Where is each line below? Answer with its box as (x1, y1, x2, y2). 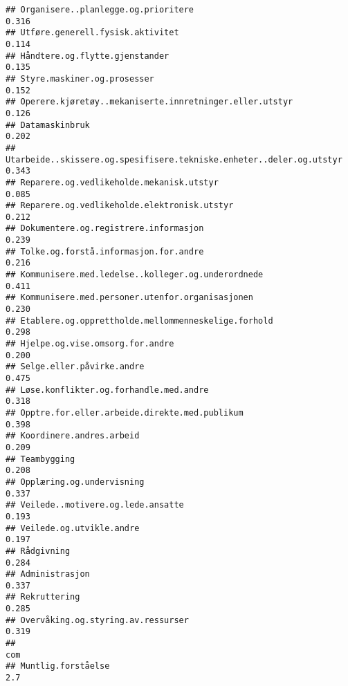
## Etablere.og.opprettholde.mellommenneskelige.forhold (6, 315, 273, 326)
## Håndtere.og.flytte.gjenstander (6, 50, 170, 61)
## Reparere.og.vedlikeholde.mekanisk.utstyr (6, 177, 219, 187)
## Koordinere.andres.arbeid (6, 431, 140, 441)
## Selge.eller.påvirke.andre (6, 362, 145, 372)
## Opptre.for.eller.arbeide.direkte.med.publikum (6, 407, 244, 418)
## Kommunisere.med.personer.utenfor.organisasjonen (6, 293, 253, 303)
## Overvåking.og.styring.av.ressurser (6, 615, 189, 625)
